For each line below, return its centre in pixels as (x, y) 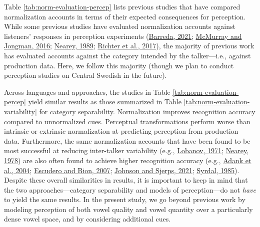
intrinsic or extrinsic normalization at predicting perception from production (121, 131)
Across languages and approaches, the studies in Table (87, 92)
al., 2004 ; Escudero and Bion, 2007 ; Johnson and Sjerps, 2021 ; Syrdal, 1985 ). (122, 170)
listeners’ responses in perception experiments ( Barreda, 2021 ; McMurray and (123, 36)
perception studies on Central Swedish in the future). (85, 75)
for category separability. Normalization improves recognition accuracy (147, 111)
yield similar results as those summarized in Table (105, 102)
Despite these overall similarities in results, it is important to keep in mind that (126, 180)
